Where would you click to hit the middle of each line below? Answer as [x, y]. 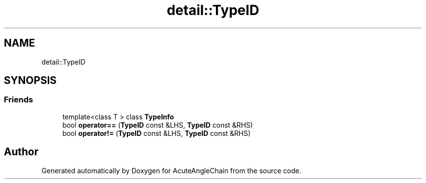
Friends [18, 100]
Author [21, 152]
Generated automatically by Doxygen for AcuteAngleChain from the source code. [171, 170]
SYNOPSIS [30, 81]
